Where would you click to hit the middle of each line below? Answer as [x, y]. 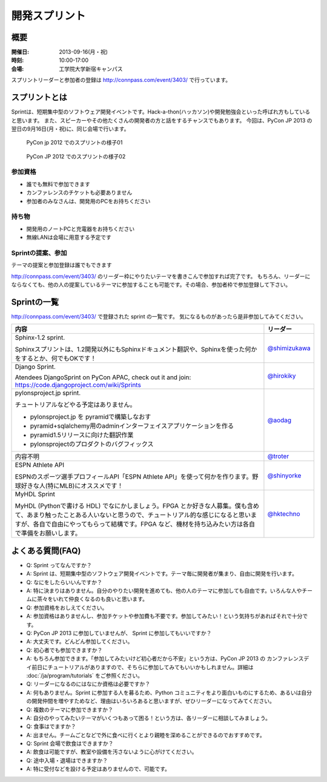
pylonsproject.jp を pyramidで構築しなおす [91, 417]
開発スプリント [48, 16]
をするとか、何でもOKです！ [56, 359]
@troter [278, 456]
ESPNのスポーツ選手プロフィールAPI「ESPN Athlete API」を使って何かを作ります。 [134, 477]
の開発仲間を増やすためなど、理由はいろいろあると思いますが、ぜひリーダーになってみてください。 [150, 701]
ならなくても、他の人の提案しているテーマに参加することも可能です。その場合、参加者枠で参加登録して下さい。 [151, 285]
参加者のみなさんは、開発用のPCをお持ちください [88, 201]
